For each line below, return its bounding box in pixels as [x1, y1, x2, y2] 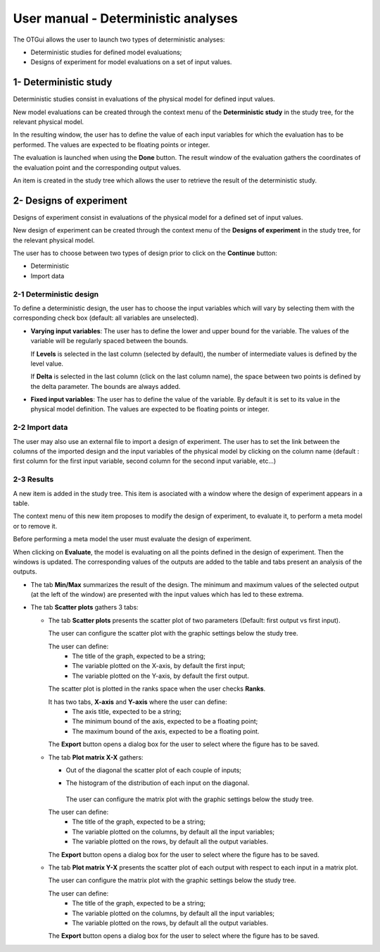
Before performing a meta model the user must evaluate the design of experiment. [13, 535, 252, 543]
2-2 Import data [13, 423, 68, 433]
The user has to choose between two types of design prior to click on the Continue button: [13, 249, 278, 257]
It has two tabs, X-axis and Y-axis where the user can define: [48, 698, 228, 706]
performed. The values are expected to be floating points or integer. [13, 140, 210, 149]
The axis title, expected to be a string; [72, 707, 182, 715]
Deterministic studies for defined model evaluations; [30, 48, 182, 56]
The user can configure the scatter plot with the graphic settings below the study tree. [48, 629, 298, 638]
